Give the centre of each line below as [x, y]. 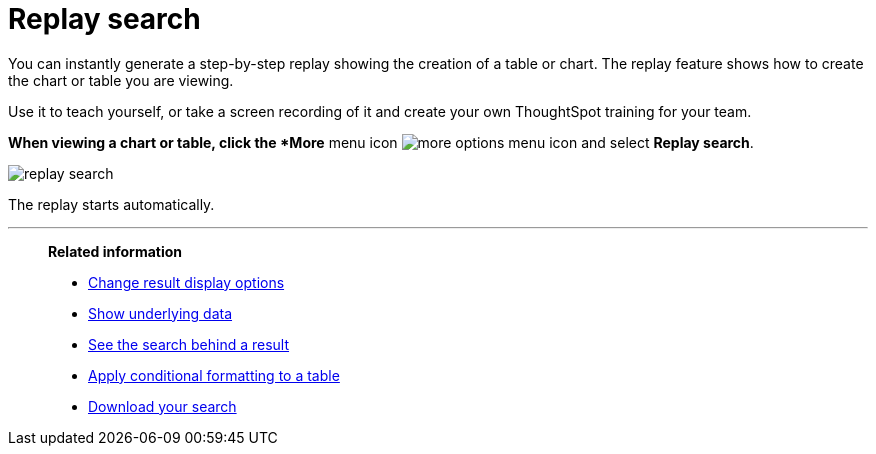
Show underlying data [160, 313]
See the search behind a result [189, 344]
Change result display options [186, 282]
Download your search [162, 406]
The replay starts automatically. [111, 204]
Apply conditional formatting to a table [214, 375]
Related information [115, 251]
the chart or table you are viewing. [121, 80]
